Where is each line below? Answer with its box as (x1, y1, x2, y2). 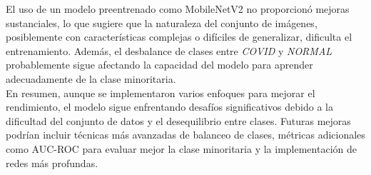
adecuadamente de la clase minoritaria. (6, 71, 176, 86)
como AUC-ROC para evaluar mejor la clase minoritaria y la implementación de (6, 141, 357, 156)
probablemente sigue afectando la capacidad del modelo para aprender (6, 57, 313, 72)
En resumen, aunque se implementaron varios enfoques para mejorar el (6, 85, 315, 100)
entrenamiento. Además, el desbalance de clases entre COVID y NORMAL (6, 43, 332, 58)
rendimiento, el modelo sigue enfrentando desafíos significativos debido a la (6, 99, 333, 114)
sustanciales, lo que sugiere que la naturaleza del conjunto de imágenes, (6, 15, 317, 30)
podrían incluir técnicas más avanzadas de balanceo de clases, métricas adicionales (6, 127, 365, 142)
